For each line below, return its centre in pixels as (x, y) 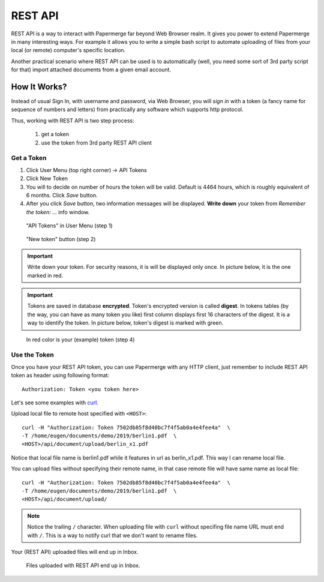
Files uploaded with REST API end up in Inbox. (83, 565)
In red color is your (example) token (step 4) (80, 340)
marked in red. (45, 275)
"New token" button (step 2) (61, 239)
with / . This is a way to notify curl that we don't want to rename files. (112, 535)
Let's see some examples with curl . (55, 403)
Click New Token (47, 178)
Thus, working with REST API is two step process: (73, 121)
